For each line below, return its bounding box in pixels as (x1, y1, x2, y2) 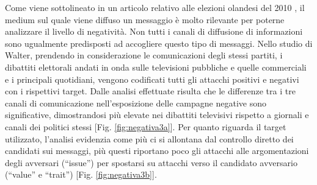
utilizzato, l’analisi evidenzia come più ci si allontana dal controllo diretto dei (5, 132, 294, 145)
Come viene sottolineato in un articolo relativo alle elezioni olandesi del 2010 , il (5, 1, 305, 13)
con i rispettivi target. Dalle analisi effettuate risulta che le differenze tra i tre (5, 85, 296, 97)
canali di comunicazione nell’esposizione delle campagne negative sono (5, 96, 266, 109)
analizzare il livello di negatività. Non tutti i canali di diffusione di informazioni (5, 25, 303, 38)
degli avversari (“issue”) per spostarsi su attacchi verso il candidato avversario (5, 156, 297, 169)
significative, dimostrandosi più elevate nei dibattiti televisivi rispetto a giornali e (5, 108, 309, 121)
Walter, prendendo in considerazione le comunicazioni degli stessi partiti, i (5, 49, 283, 61)
